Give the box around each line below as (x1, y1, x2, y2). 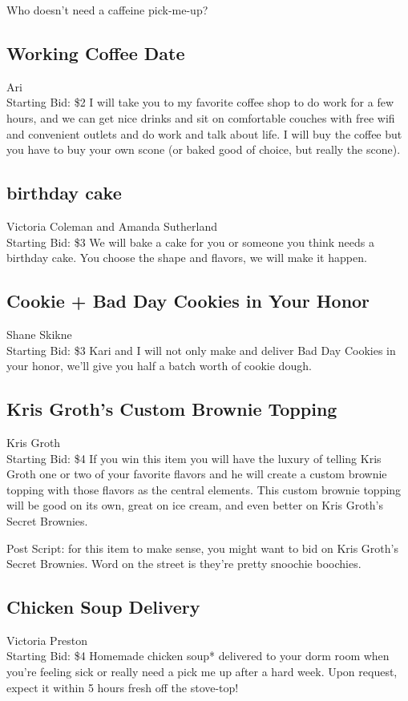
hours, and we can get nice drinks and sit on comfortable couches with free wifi (6, 109, 395, 126)
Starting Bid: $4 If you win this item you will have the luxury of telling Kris (6, 449, 382, 466)
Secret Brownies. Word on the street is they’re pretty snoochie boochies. (6, 555, 362, 572)
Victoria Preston (6, 631, 88, 648)
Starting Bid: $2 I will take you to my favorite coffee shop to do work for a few (6, 94, 394, 111)
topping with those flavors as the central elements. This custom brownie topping (6, 481, 402, 498)
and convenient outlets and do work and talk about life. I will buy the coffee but (6, 125, 402, 142)
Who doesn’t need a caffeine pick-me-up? (6, 2, 208, 18)
